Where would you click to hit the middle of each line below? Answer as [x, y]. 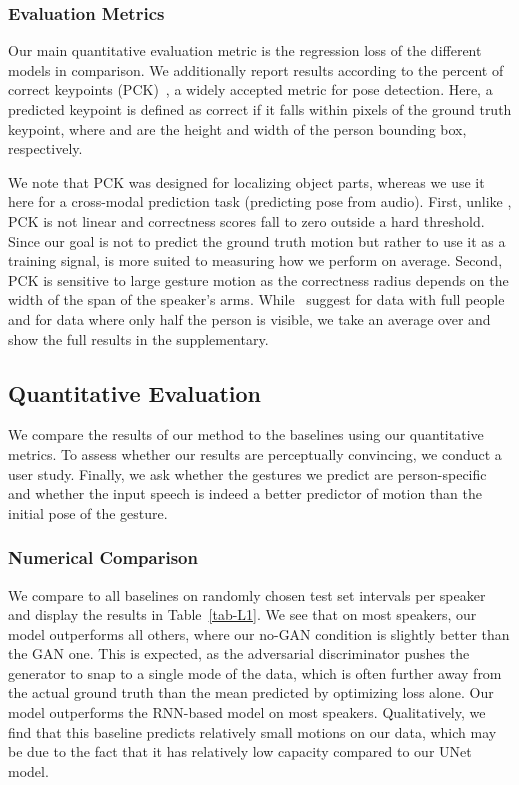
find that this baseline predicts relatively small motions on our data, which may [252, 731]
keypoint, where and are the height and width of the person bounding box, [237, 128]
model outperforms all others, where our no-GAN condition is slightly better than [259, 633]
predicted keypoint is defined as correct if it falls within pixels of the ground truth [260, 109]
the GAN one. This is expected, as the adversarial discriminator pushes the [239, 653]
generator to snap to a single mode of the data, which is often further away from [255, 672]
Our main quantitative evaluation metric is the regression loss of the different [245, 50]
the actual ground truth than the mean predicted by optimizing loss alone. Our [251, 692]
